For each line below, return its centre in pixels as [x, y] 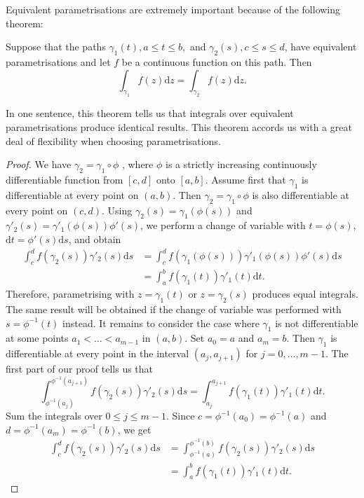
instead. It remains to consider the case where [161, 323]
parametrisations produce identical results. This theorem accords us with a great [179, 126]
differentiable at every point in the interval [97, 353]
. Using [117, 210]
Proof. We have [39, 164]
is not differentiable [317, 323]
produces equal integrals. [305, 294]
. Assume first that [245, 179]
